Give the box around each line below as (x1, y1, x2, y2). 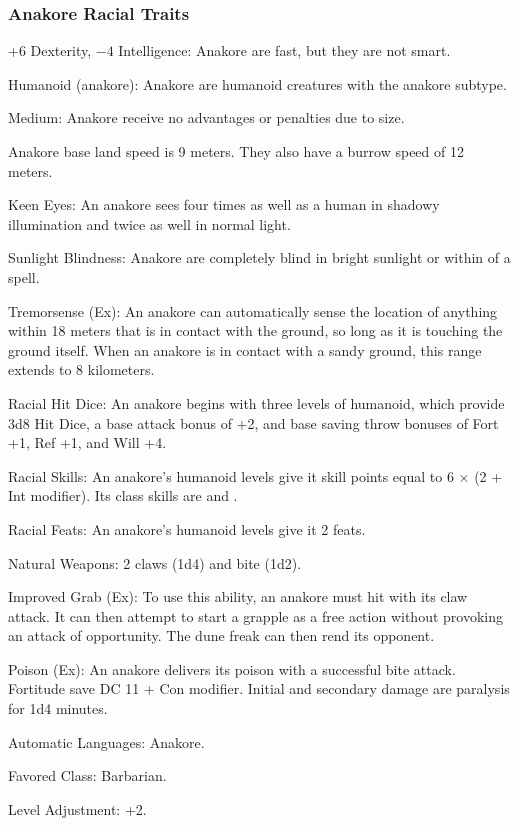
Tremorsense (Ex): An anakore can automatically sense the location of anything (8, 300, 498, 321)
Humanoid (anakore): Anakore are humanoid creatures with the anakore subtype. (8, 73, 507, 94)
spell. (8, 266, 40, 287)
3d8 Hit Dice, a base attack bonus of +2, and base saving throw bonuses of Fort (8, 412, 499, 433)
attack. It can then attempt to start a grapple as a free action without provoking (8, 605, 503, 626)
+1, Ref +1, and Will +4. (8, 432, 167, 453)
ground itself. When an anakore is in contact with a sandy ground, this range (8, 339, 482, 360)
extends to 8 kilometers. (8, 359, 155, 380)
